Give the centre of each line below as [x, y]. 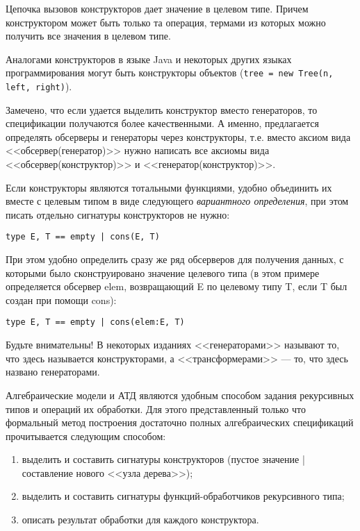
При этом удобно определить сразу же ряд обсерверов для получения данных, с [175, 259]
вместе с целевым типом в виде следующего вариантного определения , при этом [177, 201]
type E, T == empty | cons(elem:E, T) [95, 322]
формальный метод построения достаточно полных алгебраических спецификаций [180, 422]
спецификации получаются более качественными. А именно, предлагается [162, 123]
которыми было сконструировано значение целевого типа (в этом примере [163, 272]
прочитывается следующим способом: [86, 436]
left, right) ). [39, 86]
